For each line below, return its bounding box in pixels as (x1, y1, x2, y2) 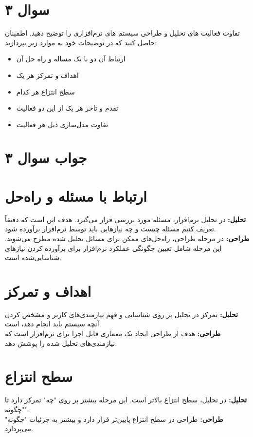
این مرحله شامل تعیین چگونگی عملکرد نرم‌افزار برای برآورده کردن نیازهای (5, 243, 222, 253)
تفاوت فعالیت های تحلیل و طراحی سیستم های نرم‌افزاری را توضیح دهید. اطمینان (5, 28, 240, 38)
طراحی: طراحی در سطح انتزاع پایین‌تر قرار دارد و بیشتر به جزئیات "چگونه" (5, 414, 223, 424)
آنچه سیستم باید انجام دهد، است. (5, 319, 101, 329)
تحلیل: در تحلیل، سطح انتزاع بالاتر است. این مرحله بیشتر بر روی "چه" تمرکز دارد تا (5, 395, 247, 405)
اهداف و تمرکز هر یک (16, 70, 79, 80)
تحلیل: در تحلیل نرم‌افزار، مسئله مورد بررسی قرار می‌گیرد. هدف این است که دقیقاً (5, 214, 246, 224)
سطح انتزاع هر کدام (16, 86, 75, 96)
